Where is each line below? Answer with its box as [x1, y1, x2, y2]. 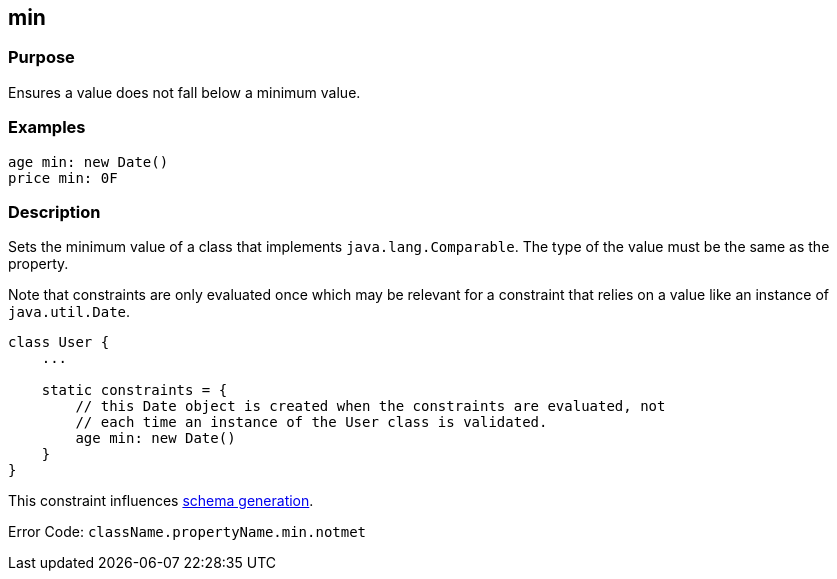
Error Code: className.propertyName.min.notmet [8, 523, 367, 541]
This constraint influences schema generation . [8, 492, 314, 510]
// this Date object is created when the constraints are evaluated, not [75, 398, 666, 415]
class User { [8, 334, 110, 351]
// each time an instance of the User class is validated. [75, 414, 548, 431]
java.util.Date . [8, 303, 131, 321]
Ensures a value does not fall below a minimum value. [8, 83, 361, 101]
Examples [8, 117, 86, 138]
